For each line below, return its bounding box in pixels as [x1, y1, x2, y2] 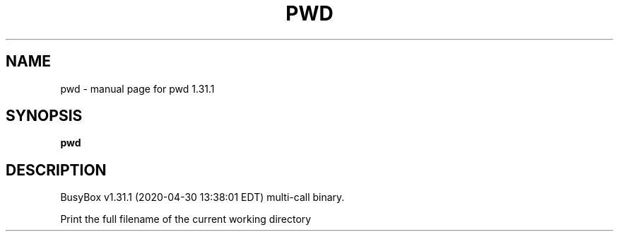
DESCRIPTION [6, 161, 107, 179]
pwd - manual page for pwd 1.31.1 [60, 82, 215, 95]
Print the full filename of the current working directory [60, 213, 312, 226]
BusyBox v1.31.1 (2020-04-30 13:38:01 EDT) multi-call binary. [60, 191, 345, 204]
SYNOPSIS [6, 107, 83, 125]
